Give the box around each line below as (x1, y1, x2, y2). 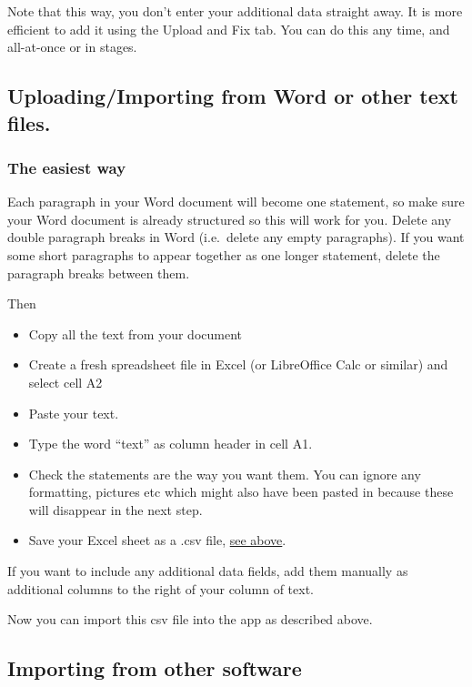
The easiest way (7, 156, 126, 178)
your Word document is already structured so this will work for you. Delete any (7, 209, 452, 228)
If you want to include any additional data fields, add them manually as (7, 561, 408, 581)
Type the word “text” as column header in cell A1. (28, 434, 313, 453)
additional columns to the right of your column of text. (7, 579, 314, 598)
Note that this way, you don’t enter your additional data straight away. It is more (7, 2, 463, 20)
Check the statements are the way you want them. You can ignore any (28, 464, 421, 483)
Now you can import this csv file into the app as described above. (7, 610, 373, 629)
